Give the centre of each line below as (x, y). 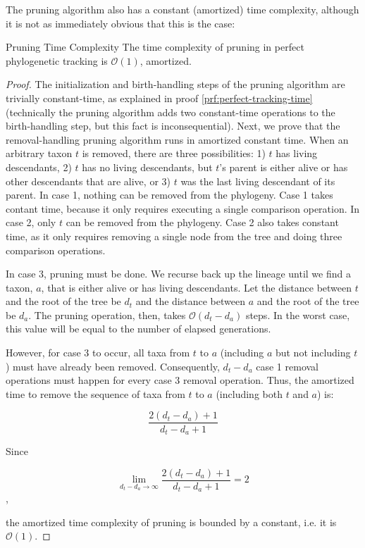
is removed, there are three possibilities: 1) (174, 153)
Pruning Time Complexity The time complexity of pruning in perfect (155, 47)
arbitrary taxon (39, 153)
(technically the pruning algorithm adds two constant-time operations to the (171, 112)
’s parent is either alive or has (284, 167)
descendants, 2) (39, 167)
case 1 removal (287, 366)
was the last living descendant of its (258, 181)
